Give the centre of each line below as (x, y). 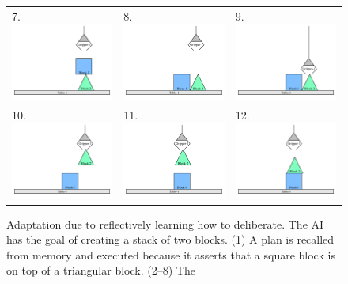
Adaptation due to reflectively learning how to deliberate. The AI (165, 223)
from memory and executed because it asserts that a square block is (171, 254)
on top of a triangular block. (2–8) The (101, 270)
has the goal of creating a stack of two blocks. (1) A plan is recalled (170, 239)
